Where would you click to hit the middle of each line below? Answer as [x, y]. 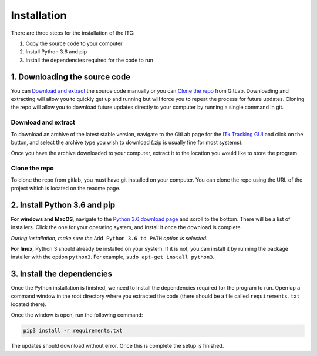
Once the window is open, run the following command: [77, 315]
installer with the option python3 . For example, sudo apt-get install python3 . [112, 257]
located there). [29, 304]
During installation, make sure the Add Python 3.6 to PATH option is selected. [109, 238]
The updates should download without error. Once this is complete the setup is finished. [117, 346]
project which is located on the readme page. [66, 188]
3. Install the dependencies [62, 274]
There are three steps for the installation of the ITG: [73, 33]
